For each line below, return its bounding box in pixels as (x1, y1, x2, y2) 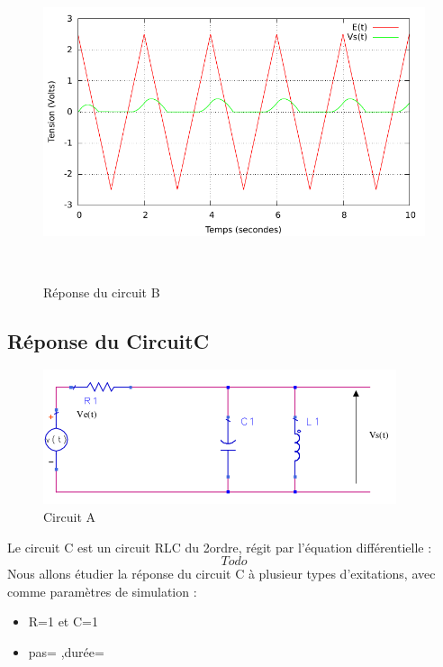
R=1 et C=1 (28, 612, 98, 631)
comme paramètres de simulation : (7, 581, 197, 600)
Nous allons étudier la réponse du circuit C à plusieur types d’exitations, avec (7, 564, 436, 583)
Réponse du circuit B (43, 282, 160, 301)
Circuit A (43, 507, 95, 525)
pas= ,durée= (28, 642, 104, 661)
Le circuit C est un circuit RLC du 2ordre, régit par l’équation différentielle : (7, 537, 432, 556)
